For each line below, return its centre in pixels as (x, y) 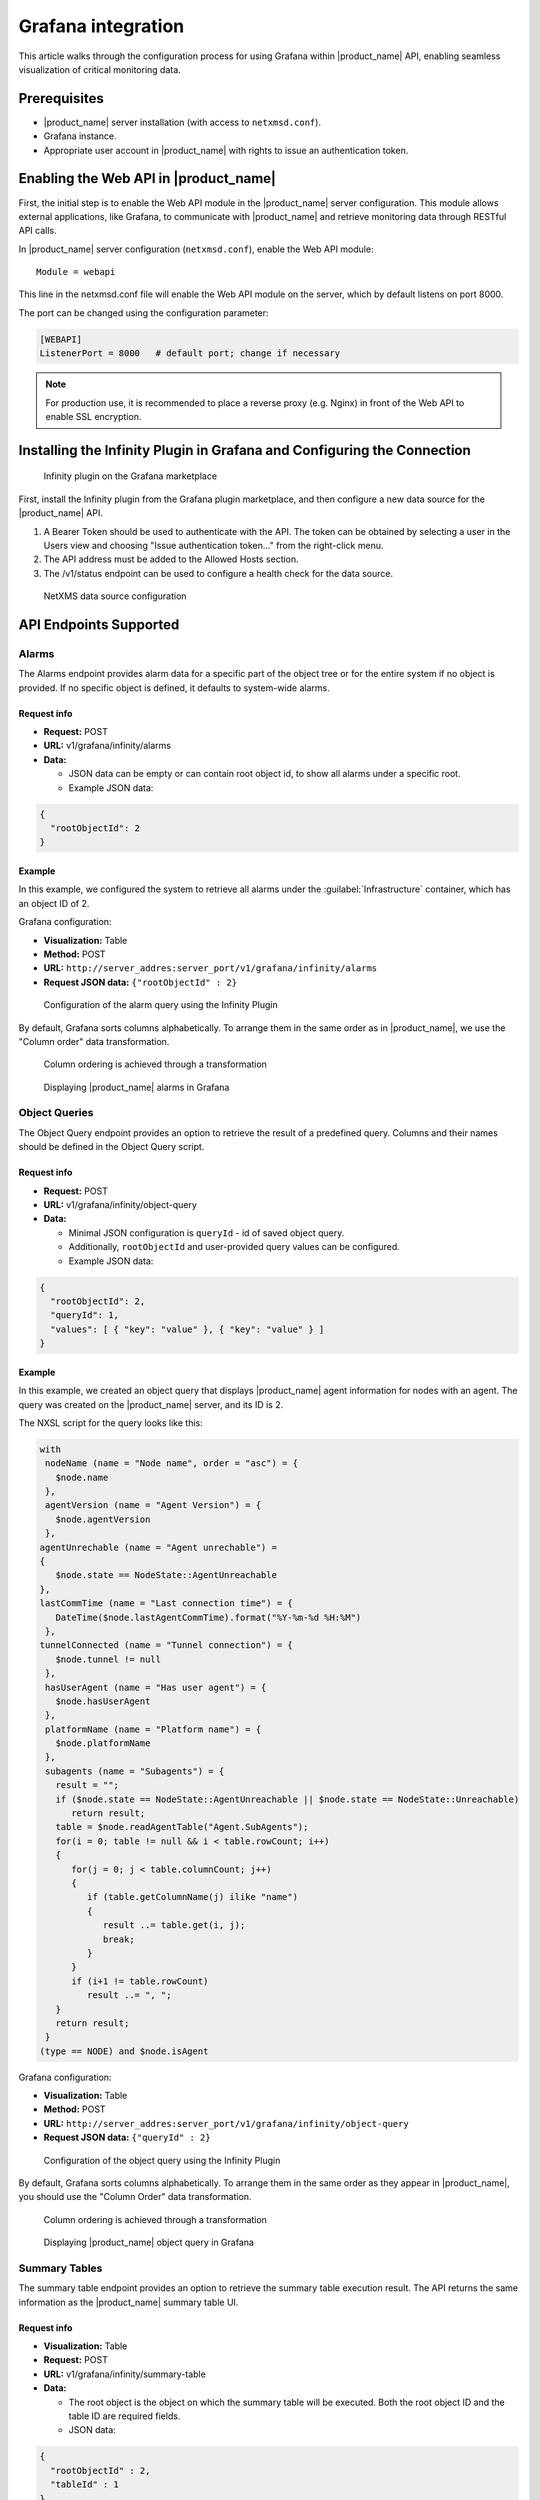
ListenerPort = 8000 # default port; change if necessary (190, 353)
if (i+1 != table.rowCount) (140, 1981)
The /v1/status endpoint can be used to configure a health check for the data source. (218, 573)
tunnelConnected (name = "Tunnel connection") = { (166, 1645)
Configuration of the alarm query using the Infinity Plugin (161, 1005)
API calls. (37, 231)
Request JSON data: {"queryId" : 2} (127, 2137)
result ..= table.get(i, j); (174, 1925)
